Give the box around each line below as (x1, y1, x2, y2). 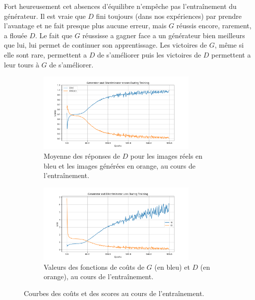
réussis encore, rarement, (176, 20, 252, 31)
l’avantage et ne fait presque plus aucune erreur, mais (4, 20, 167, 31)
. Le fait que (35, 30, 72, 40)
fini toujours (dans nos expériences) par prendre (96, 10, 242, 21)
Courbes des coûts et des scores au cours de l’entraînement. (24, 288, 204, 298)
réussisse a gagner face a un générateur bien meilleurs (82, 30, 245, 40)
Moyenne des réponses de (44, 150, 120, 161)
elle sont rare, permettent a (4, 49, 87, 60)
